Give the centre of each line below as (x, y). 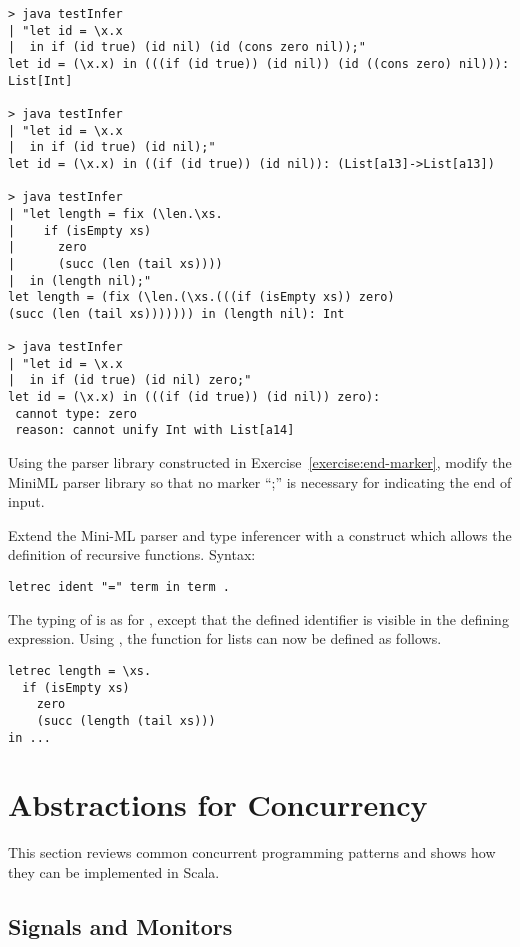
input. (26, 501)
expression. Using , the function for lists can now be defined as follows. (225, 638)
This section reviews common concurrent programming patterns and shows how (252, 852)
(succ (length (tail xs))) (126, 720)
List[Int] (40, 80)
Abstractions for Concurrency (218, 804)
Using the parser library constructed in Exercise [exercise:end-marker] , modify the (260, 462)
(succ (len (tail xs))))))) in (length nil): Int (176, 313)
